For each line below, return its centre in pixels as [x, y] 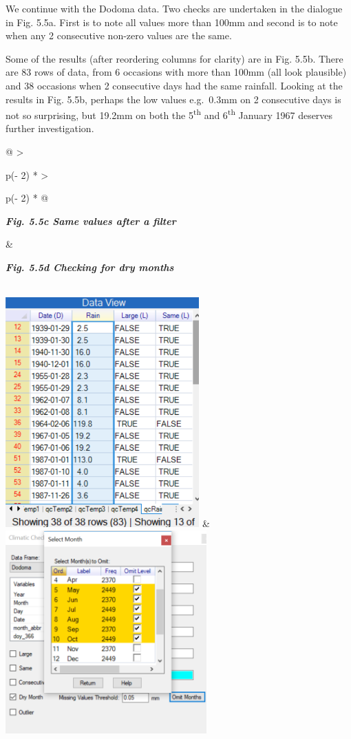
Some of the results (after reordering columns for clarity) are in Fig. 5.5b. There [174, 58]
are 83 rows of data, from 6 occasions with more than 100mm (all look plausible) [176, 72]
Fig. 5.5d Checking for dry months [90, 267]
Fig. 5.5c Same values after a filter [91, 221]
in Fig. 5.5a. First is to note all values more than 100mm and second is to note [172, 22]
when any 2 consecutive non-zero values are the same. [119, 35]
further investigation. [50, 128]
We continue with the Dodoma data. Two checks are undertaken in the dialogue [174, 8]
